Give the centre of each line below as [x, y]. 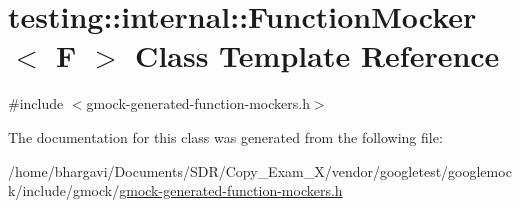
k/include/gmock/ [64, 190]
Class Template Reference [317, 55]
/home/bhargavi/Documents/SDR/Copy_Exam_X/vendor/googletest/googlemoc [260, 170]
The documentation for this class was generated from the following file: [225, 136]
